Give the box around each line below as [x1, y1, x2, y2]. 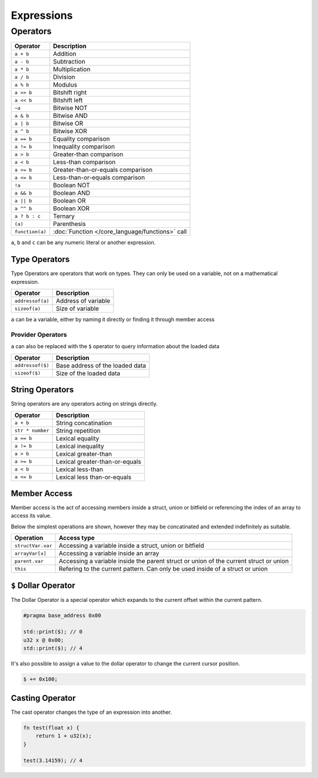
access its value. [11, 512, 52, 519]
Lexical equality [56, 434, 100, 442]
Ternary [53, 212, 75, 220]
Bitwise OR [53, 120, 84, 128]
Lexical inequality [56, 442, 104, 450]
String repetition [56, 426, 101, 435]
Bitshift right [53, 88, 87, 97]
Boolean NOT [53, 181, 91, 190]
